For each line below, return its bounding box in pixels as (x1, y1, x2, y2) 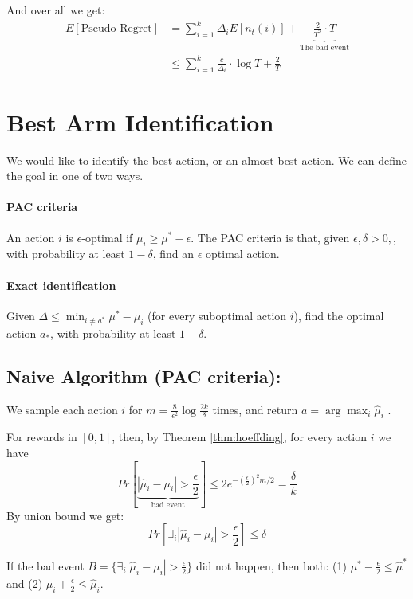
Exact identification (6, 276, 116, 293)
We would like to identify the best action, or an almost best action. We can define (6, 151, 407, 168)
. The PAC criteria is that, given (191, 229, 350, 245)
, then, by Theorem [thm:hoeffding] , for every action (112, 429, 368, 445)
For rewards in (6, 429, 77, 445)
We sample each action (6, 401, 118, 417)
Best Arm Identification (6, 105, 274, 138)
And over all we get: (6, 2, 105, 18)
